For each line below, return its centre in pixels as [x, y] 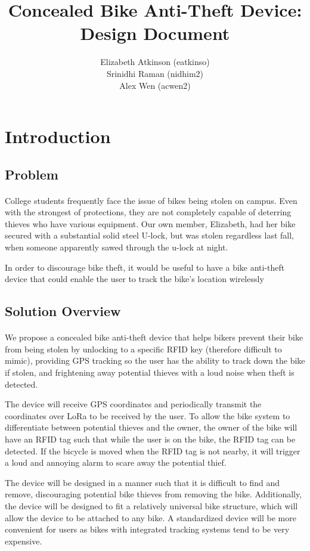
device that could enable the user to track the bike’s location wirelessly [134, 279]
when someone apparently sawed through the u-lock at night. [117, 247]
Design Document [155, 33]
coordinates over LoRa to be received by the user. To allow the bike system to [148, 415]
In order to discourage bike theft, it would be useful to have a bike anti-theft [145, 267]
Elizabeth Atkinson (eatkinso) [155, 62]
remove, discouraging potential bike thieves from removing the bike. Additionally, [154, 494]
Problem [32, 174]
